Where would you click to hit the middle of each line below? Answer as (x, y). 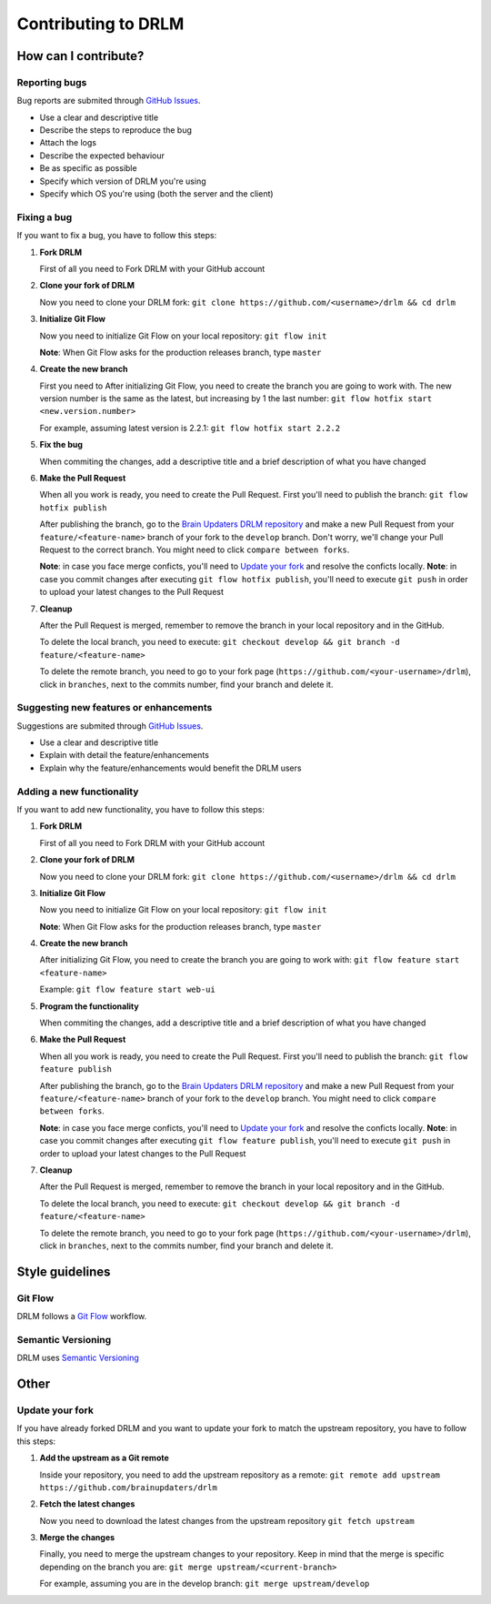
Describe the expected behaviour (102, 156)
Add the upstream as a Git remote (105, 1458)
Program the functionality (90, 1006)
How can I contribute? (80, 56)
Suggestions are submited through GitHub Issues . (110, 726)
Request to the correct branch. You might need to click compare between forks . (195, 550)
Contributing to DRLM (100, 24)
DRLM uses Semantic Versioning (78, 1358)
